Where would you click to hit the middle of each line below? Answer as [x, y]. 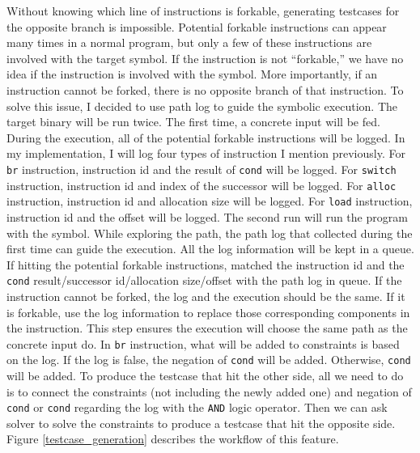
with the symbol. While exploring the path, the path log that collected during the [210, 233]
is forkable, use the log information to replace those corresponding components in [208, 312]
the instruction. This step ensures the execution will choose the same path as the [207, 328]
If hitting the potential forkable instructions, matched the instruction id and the [206, 264]
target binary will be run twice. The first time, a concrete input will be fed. [193, 122]
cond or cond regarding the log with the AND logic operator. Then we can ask [197, 407]
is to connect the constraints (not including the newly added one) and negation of [209, 391]
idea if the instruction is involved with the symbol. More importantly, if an [192, 74]
